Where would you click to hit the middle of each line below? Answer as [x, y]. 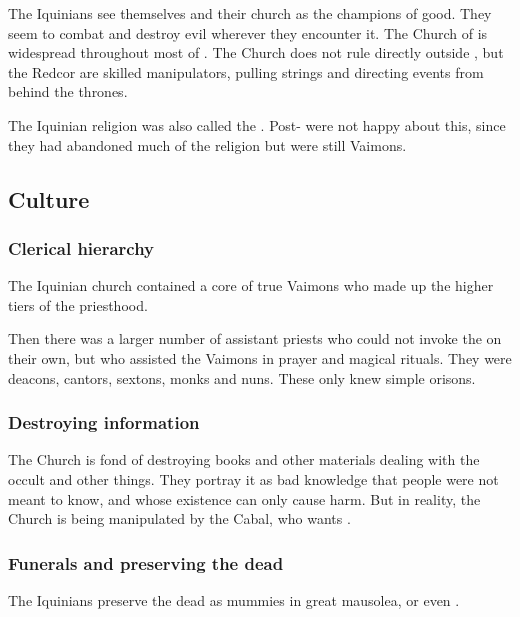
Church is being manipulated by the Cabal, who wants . [179, 518]
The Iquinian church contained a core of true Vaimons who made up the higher [251, 285]
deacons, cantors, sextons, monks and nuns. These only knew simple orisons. [242, 377]
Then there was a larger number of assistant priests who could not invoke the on [255, 338]
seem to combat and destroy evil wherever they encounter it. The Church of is [248, 32]
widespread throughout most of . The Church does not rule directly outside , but [256, 52]
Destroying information [104, 422]
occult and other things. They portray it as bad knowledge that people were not [253, 478]
